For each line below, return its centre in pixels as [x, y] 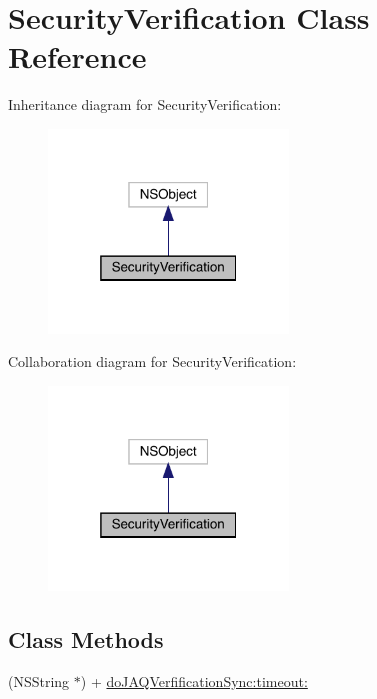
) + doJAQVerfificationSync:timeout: [194, 680]
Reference [77, 56]
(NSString [39, 680]
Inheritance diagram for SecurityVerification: [145, 104]
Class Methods [86, 638]
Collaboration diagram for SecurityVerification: [152, 361]
